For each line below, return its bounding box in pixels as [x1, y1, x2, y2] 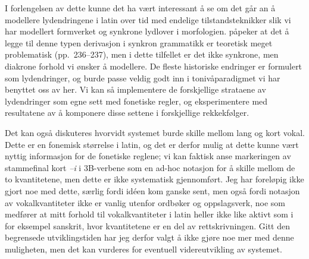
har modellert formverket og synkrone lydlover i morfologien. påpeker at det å [5, 25, 289, 37]
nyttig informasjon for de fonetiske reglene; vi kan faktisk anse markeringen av [5, 150, 291, 162]
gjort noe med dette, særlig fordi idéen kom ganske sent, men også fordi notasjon [5, 184, 300, 197]
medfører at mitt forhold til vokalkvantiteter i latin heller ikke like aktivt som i [5, 208, 294, 220]
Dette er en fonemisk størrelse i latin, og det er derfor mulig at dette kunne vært [5, 138, 299, 150]
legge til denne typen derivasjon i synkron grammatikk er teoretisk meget [5, 36, 273, 49]
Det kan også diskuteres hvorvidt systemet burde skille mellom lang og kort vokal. [5, 126, 305, 138]
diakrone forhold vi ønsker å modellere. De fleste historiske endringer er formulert [5, 59, 302, 72]
